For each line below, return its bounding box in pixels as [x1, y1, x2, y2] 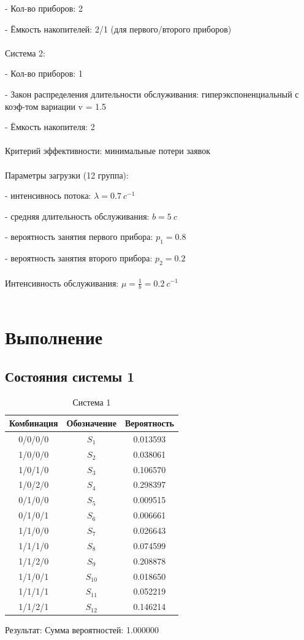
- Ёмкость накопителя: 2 [5, 120, 95, 133]
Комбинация [9, 417, 58, 430]
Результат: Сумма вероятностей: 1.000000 [5, 623, 159, 636]
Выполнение [5, 325, 103, 350]
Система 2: [5, 46, 45, 59]
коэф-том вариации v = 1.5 [5, 99, 107, 112]
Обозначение [66, 417, 116, 430]
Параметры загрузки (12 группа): [5, 168, 129, 181]
